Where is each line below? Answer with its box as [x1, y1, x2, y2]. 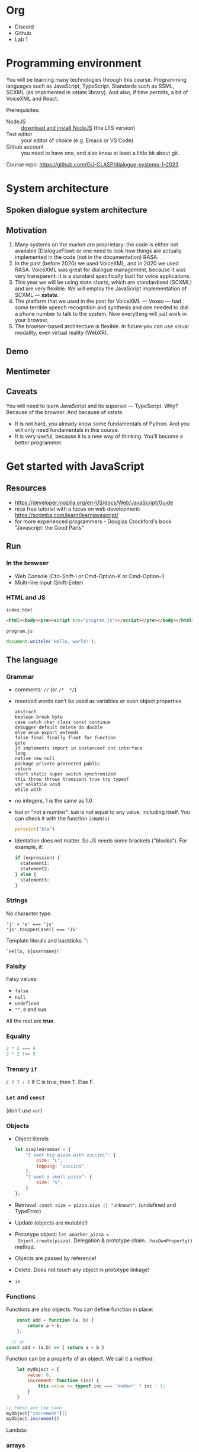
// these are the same [6, 1405, 62, 1411]
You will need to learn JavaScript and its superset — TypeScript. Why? [6, 402, 178, 409]
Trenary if [6, 1065, 37, 1073]
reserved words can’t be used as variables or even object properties [14, 697, 182, 705]
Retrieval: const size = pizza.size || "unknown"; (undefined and [14, 1201, 176, 1209]
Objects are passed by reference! [14, 1254, 97, 1262]
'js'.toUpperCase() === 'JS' [6, 927, 78, 932]
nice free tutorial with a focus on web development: [14, 505, 141, 512]
